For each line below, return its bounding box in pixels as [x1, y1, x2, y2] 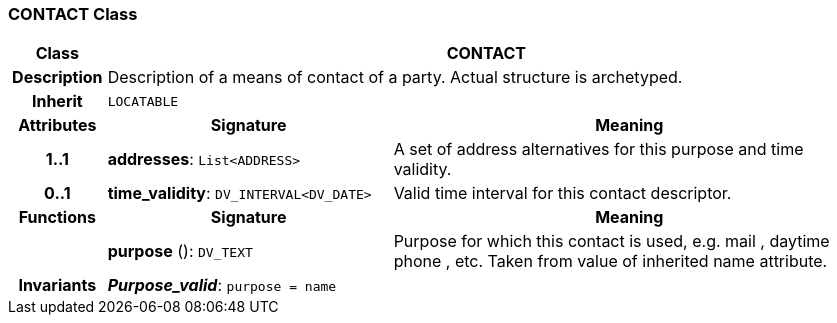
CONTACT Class [8, 4, 138, 24]
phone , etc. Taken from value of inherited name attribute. [393, 251, 828, 272]
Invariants [18, 275, 97, 296]
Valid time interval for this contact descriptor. [393, 183, 732, 204]
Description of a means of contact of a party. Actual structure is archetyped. [107, 67, 683, 88]
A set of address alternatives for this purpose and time [393, 139, 804, 160]
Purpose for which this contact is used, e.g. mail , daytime [393, 231, 830, 252]
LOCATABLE [107, 93, 179, 109]
